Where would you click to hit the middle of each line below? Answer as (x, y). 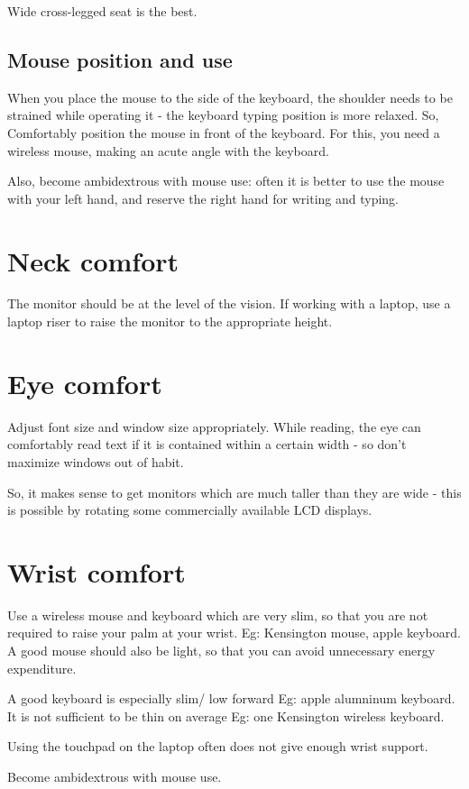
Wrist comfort (97, 571)
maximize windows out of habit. (96, 461)
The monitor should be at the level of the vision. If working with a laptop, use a (229, 303)
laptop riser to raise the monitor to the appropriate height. (170, 321)
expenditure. (42, 668)
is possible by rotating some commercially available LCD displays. (190, 510)
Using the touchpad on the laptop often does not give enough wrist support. (218, 746)
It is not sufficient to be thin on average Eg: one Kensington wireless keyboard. (226, 716)
